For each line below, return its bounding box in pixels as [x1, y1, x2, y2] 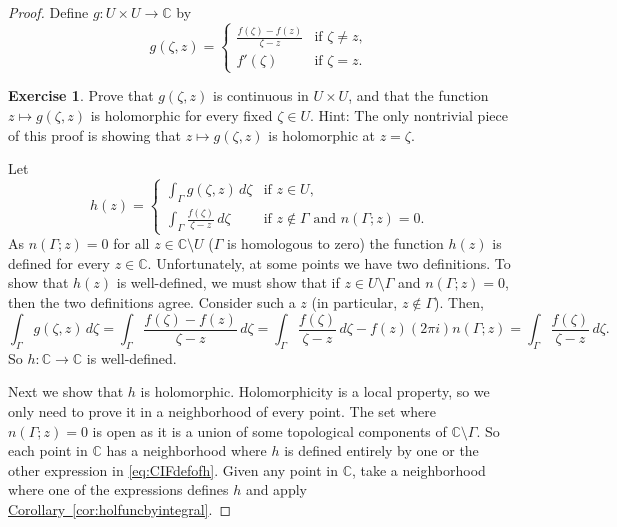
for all [113, 233, 150, 254]
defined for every [8, 252, 110, 273]
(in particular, [311, 291, 398, 312]
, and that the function [348, 85, 489, 106]
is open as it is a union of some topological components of [92, 420, 447, 441]
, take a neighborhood [351, 459, 486, 480]
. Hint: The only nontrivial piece [309, 104, 508, 125]
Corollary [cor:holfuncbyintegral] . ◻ [8, 498, 232, 519]
